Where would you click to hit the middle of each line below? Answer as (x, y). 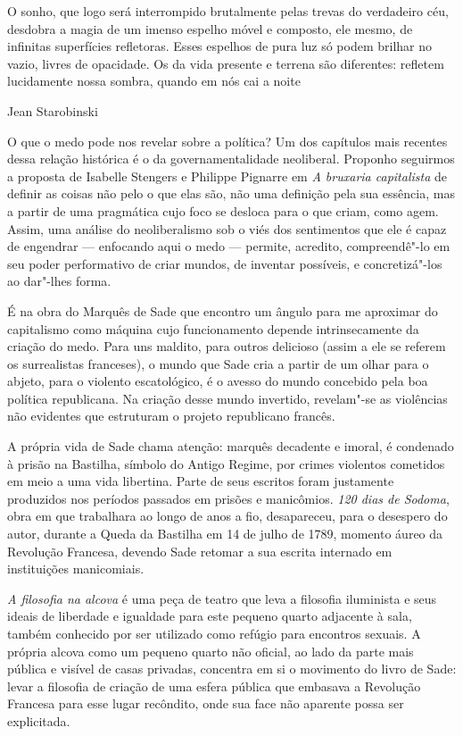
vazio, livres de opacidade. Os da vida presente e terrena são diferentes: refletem (226, 63)
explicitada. (39, 720)
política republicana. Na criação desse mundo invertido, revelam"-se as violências (227, 398)
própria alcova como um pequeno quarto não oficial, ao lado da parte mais (211, 651)
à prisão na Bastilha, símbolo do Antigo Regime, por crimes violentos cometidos (226, 463)
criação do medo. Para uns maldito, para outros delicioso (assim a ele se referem (227, 346)
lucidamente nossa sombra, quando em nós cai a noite (154, 81)
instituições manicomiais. (76, 569)
